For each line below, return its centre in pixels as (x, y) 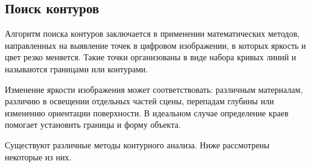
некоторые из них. (38, 156)
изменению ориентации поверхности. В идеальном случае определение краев (147, 112)
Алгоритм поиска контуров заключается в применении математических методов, (152, 33)
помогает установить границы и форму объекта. (93, 124)
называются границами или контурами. (77, 68)
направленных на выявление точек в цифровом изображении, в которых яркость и (155, 45)
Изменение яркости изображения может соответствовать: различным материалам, (154, 89)
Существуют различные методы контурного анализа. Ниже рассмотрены (137, 144)
